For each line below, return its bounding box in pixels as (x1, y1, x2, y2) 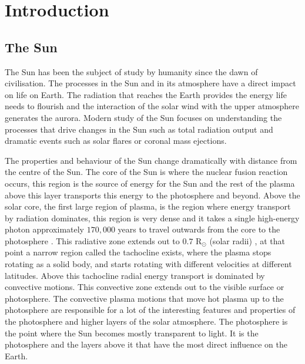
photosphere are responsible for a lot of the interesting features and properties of (5, 304, 296, 316)
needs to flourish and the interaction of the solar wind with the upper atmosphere (5, 100, 300, 112)
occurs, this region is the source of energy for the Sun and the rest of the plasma (5, 177, 295, 189)
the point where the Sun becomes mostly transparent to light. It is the (5, 326, 259, 339)
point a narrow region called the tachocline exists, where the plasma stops (5, 246, 272, 258)
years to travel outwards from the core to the (118, 223, 280, 235)
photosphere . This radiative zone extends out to (5, 234, 180, 247)
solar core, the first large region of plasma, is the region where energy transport (5, 200, 291, 213)
